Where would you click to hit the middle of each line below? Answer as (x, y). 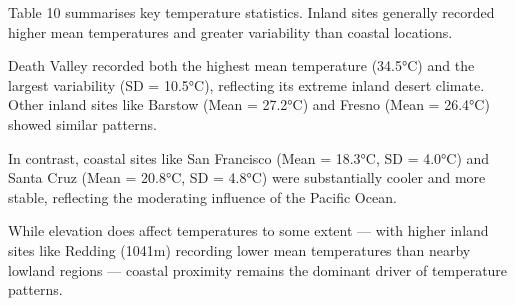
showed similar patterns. (82, 123)
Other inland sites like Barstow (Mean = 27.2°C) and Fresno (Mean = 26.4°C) (249, 104)
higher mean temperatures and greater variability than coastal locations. (230, 31)
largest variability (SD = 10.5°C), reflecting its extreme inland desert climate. (246, 84)
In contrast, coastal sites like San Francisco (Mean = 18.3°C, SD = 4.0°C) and (249, 157)
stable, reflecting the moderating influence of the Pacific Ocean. (202, 196)
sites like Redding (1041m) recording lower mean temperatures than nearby (239, 249)
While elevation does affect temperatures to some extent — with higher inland (248, 230)
